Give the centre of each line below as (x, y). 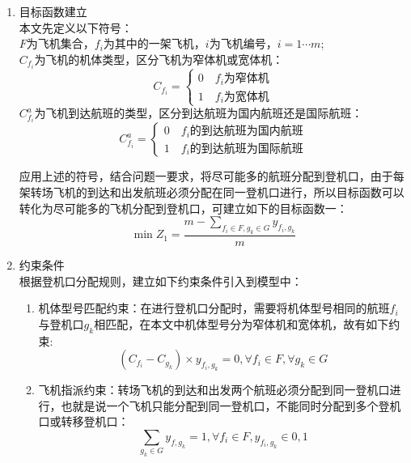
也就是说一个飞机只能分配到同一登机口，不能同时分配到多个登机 (231, 405)
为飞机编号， (243, 43)
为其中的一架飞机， (154, 43)
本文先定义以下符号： (76, 27)
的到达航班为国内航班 (246, 132)
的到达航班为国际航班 (246, 149)
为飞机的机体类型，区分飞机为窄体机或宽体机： (159, 59)
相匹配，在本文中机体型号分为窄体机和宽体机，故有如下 (242, 323)
